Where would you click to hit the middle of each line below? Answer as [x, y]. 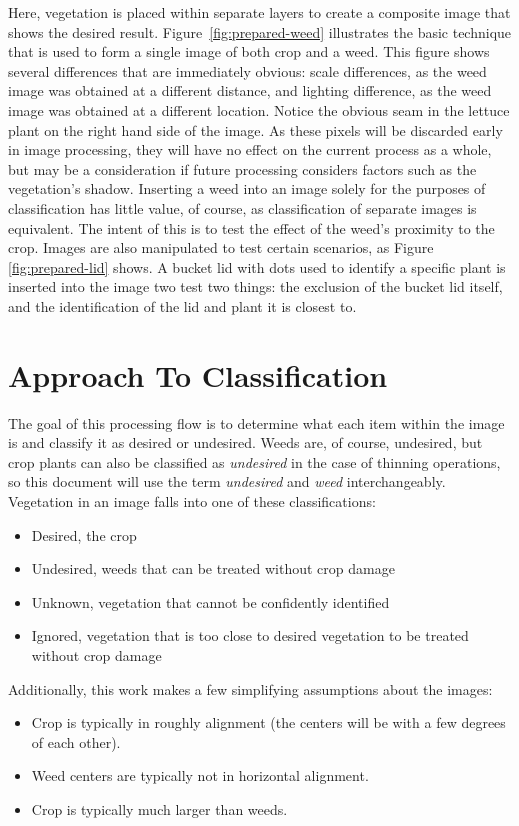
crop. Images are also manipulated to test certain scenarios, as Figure [221, 247]
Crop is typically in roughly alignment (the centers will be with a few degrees [268, 722]
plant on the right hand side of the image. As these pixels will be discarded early [255, 129]
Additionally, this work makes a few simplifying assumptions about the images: [250, 688]
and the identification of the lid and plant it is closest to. [182, 305]
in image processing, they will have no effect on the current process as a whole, [250, 149]
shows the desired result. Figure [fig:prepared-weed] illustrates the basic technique [260, 31]
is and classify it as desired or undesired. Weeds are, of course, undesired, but [245, 442]
